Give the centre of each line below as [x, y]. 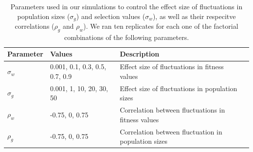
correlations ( [35, 26]
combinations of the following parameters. [126, 37]
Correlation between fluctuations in [172, 110]
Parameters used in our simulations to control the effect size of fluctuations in [126, 6]
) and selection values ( [111, 16]
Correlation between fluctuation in [171, 131]
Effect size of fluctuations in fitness [172, 66]
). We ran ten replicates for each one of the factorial [161, 26]
